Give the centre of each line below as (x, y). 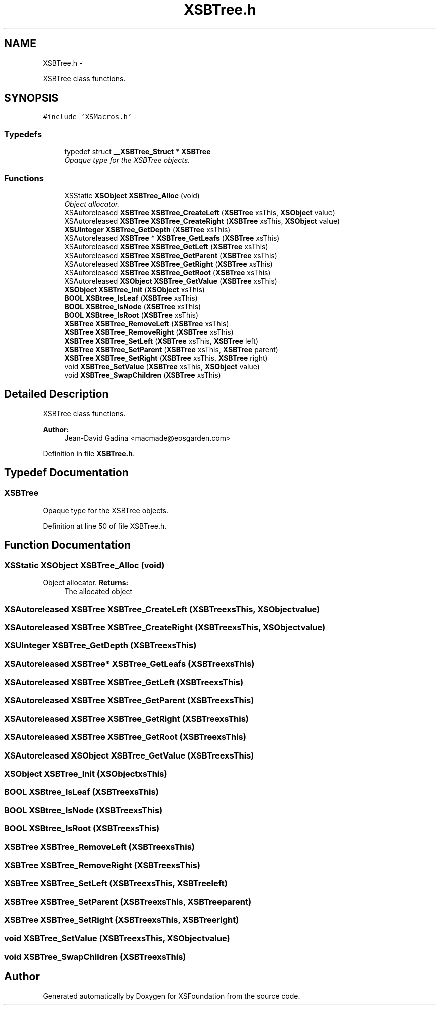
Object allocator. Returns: (86, 583)
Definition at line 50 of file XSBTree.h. (105, 526)
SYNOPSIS (31, 98)
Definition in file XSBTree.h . (89, 453)
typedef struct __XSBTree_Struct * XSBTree (138, 152)
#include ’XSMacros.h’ (87, 117)
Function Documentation (67, 545)
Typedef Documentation (66, 473)
